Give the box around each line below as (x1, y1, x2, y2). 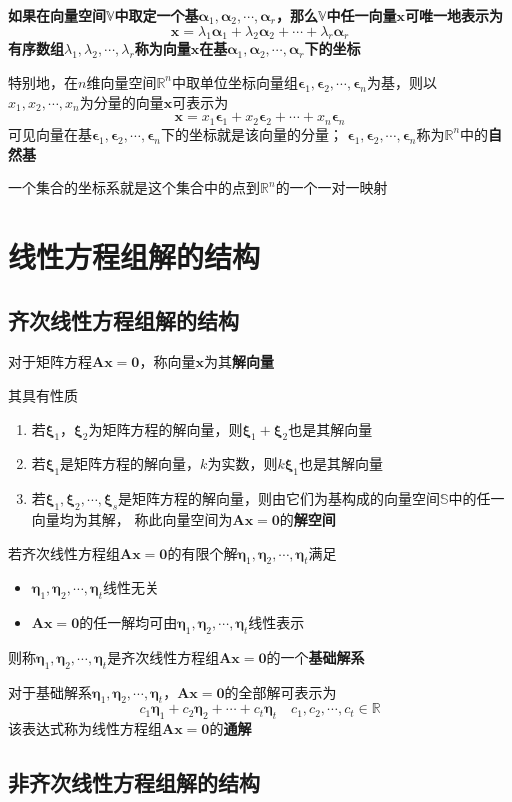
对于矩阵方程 (8, 351, 92, 372)
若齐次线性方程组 (8, 542, 120, 563)
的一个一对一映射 (275, 177, 388, 198)
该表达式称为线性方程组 (8, 718, 162, 739)
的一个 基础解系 (266, 646, 365, 667)
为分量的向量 (79, 91, 164, 112)
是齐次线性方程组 (107, 646, 220, 667)
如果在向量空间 (8, 5, 106, 25)
